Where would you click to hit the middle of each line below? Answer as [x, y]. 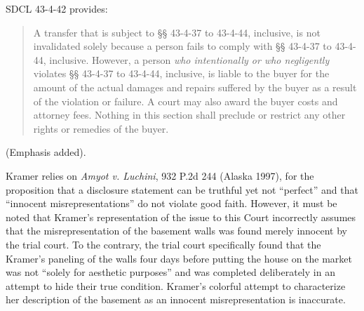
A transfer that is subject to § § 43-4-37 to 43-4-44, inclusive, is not [177, 32]
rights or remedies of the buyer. [101, 128]
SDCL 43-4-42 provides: [57, 8]
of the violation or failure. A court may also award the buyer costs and [186, 101]
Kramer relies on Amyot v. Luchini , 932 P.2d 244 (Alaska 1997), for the [160, 175]
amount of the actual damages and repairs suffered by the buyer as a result [195, 87]
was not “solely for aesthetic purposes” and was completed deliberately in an [170, 272]
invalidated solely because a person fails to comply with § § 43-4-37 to [182, 46]
